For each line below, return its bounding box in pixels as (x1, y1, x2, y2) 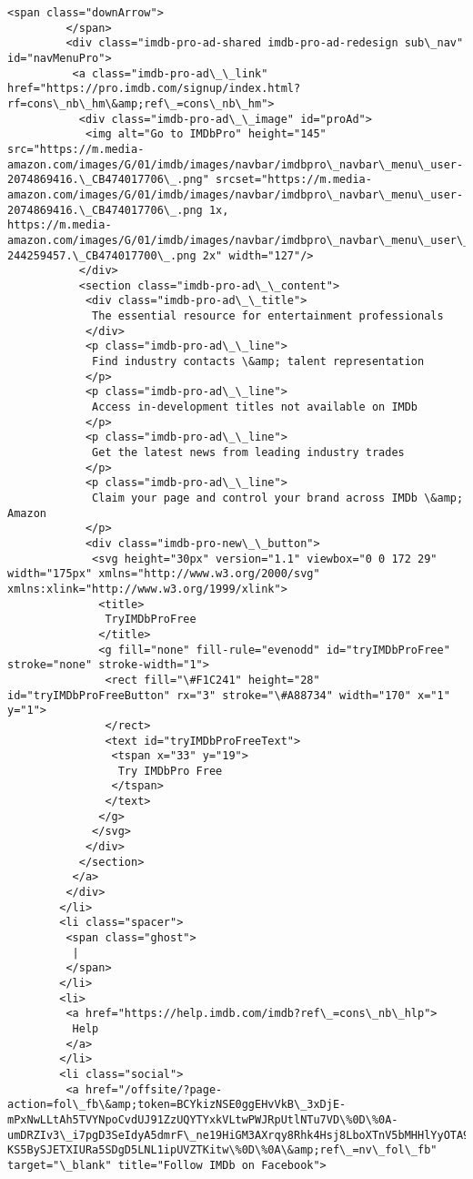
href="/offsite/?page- (85, 1082, 223, 1096)
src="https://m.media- (7, 142, 145, 156)
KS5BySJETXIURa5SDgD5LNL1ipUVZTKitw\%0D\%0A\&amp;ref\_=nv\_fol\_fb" (7, 1143, 438, 1157)
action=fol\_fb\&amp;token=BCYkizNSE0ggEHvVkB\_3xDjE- (7, 1098, 347, 1112)
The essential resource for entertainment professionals (92, 310, 444, 323)
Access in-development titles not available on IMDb (92, 401, 418, 414)
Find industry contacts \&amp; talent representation (92, 355, 425, 369)
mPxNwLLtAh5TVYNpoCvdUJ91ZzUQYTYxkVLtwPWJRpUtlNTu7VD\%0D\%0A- (7, 1113, 398, 1126)
